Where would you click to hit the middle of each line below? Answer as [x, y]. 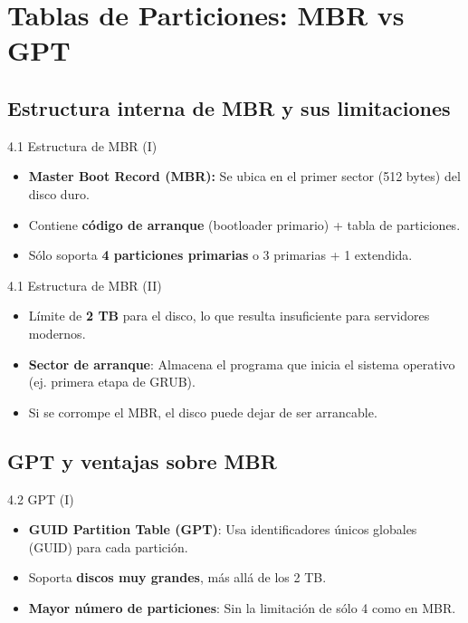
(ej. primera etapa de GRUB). [112, 382]
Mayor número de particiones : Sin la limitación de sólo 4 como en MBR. [242, 607]
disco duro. [59, 193]
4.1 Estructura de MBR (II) [85, 285]
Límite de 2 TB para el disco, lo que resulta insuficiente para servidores [229, 316]
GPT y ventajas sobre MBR [142, 460]
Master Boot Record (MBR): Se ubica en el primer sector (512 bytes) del [244, 176]
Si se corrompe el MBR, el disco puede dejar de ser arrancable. [203, 412]
